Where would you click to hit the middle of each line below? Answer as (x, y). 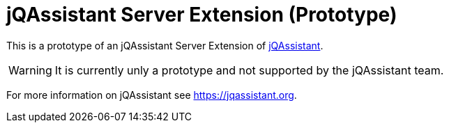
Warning (30, 70)
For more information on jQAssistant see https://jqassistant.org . (152, 95)
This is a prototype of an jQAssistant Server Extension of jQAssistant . (165, 45)
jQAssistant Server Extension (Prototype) (202, 15)
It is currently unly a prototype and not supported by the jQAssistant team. (249, 70)
